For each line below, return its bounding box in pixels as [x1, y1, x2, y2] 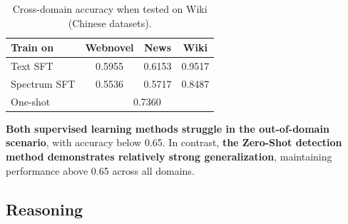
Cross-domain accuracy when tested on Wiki [12, 1, 208, 16]
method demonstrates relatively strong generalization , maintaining [6, 149, 332, 163]
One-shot [11, 93, 51, 108]
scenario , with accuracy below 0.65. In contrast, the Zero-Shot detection [6, 135, 342, 150]
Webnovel [85, 40, 134, 55]
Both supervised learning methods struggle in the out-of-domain [6, 121, 329, 136]
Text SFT [11, 58, 53, 73]
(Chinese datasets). [68, 15, 152, 30]
